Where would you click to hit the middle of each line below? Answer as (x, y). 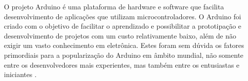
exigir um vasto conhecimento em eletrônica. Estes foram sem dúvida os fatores (124, 45)
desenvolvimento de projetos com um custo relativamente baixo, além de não (120, 35)
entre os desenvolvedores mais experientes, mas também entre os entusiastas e (122, 64)
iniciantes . (20, 74)
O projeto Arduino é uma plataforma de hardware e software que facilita (114, 6)
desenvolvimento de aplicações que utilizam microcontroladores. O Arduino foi (123, 16)
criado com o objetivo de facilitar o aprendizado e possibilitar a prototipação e (123, 26)
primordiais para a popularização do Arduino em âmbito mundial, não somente (124, 55)
